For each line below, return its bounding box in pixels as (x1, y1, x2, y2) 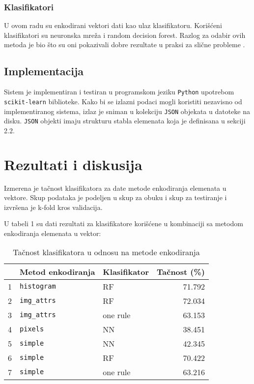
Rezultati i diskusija (4, 154, 142, 174)
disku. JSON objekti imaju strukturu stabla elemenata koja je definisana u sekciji (4, 116, 246, 126)
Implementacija (4, 63, 84, 79)
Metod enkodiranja (20, 266, 95, 277)
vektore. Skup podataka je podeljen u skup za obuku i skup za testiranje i (4, 192, 227, 203)
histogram (20, 282, 56, 291)
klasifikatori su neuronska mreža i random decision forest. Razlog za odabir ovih (4, 30, 246, 40)
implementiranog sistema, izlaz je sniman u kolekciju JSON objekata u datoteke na (4, 106, 251, 116)
